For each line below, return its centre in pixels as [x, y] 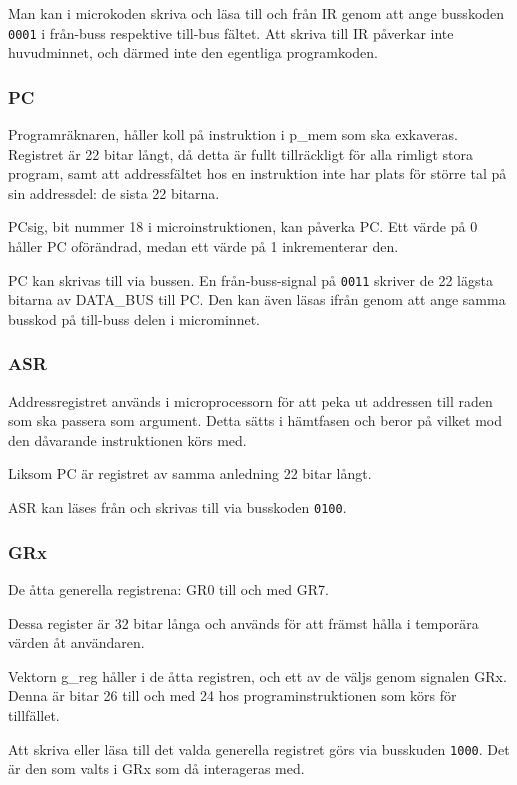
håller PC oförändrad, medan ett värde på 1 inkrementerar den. [203, 246]
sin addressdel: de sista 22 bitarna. [114, 192]
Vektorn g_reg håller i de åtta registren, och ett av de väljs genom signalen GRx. [257, 675]
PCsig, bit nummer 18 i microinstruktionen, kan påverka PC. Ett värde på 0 [243, 226]
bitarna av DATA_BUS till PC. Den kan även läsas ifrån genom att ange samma [257, 299]
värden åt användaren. [76, 642]
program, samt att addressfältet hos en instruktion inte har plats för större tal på [257, 173]
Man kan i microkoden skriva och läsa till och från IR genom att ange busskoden [256, 13]
